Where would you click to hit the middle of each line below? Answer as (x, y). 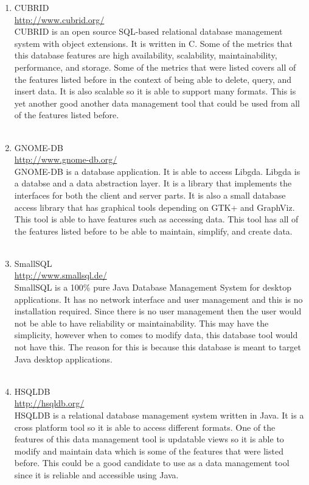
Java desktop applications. (63, 359)
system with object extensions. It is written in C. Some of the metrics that (153, 43)
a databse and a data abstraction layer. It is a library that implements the (153, 183)
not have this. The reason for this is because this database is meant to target (158, 347)
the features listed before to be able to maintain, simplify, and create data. (153, 231)
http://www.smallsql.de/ (61, 275)
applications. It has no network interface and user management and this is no (158, 299)
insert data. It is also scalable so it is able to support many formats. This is (155, 91)
